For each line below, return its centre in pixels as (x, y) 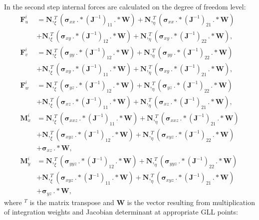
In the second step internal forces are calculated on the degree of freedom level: (125, 6)
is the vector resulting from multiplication (191, 202)
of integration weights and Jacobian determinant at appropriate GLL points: (121, 212)
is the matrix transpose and (72, 202)
